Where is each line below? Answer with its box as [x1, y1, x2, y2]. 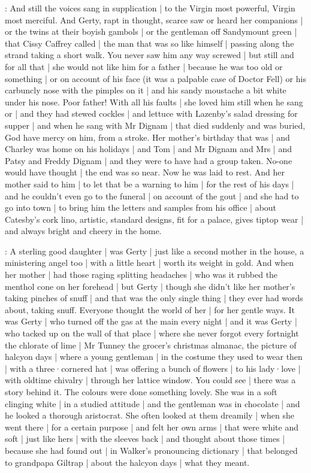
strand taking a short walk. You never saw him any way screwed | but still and [5, 48, 294, 61]
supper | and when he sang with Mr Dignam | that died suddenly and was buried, [5, 119, 306, 131]
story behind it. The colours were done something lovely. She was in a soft [5, 386, 277, 398]
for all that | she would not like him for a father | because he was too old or [5, 60, 283, 72]
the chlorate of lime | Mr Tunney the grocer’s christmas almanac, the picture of [5, 338, 297, 351]
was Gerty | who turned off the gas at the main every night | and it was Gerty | [5, 315, 297, 328]
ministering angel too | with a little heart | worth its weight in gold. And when [5, 256, 294, 269]
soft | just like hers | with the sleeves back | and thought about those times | [5, 432, 285, 445]
